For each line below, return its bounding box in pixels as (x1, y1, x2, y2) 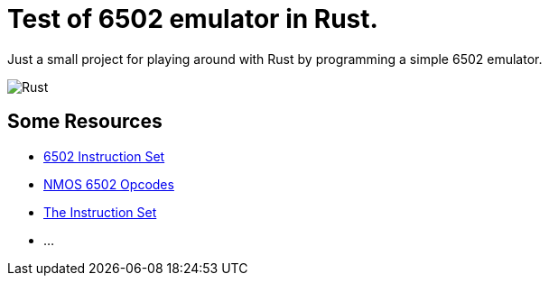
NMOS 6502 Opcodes (43, 176, 174, 192)
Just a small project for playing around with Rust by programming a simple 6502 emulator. (7, 50, 543, 67)
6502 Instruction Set (43, 148, 165, 164)
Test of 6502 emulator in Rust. (7, 4, 378, 34)
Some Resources (7, 110, 163, 133)
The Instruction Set (43, 204, 157, 220)
